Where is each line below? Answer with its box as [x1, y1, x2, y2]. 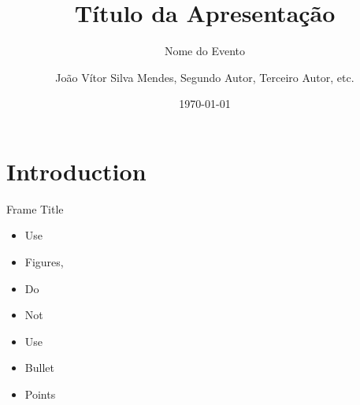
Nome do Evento [164, 43, 246, 59]
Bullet [24, 359, 54, 376]
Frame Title [6, 200, 64, 217]
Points [24, 386, 56, 402]
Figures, [24, 254, 64, 270]
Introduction [6, 154, 147, 187]
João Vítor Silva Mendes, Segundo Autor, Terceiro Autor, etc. [55, 69, 354, 85]
